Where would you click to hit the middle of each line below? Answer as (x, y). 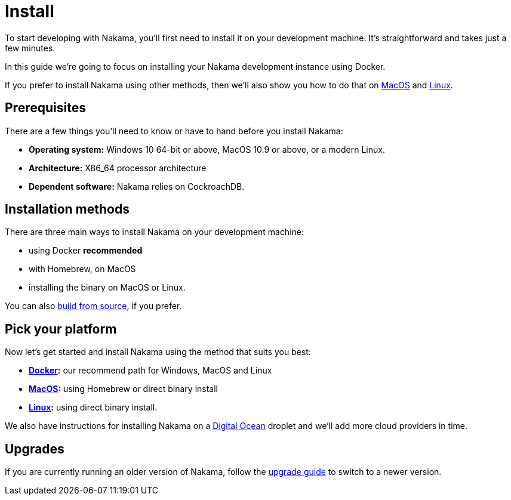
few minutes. (30, 48)
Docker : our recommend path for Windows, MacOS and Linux (150, 371)
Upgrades (35, 449)
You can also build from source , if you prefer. (93, 306)
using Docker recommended (86, 251)
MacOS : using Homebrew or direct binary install (124, 389)
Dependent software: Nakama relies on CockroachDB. (137, 186)
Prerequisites (45, 108)
